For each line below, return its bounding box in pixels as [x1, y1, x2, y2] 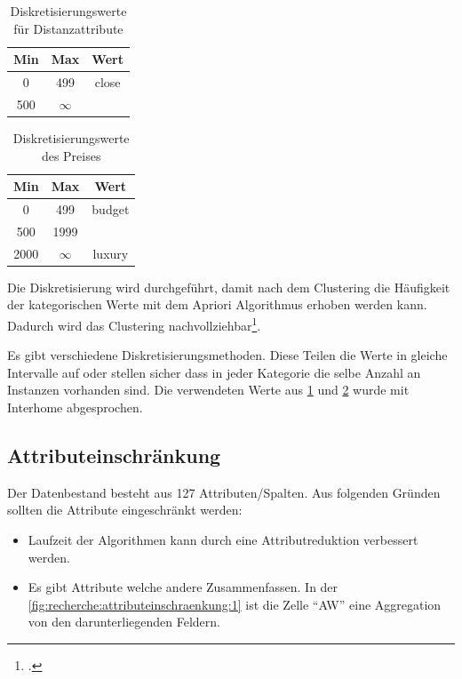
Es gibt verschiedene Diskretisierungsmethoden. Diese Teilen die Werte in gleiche [7, 346, 448, 364]
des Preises [41, 146, 101, 164]
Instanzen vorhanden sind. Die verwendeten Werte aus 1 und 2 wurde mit [7, 380, 410, 399]
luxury [92, 244, 129, 262]
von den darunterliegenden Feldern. [28, 612, 220, 631]
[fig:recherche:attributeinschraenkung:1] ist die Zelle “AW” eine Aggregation [28, 595, 442, 613]
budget [92, 200, 130, 218]
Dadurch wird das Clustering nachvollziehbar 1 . [7, 313, 261, 334]
